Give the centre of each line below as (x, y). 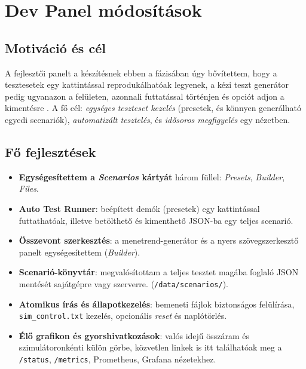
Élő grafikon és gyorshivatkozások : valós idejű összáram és (134, 335)
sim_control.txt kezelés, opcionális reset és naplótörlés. (123, 316)
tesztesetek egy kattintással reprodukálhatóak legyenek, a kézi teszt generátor (147, 84)
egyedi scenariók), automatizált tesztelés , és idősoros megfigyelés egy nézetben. (148, 119)
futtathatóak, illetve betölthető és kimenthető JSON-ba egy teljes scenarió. (156, 220)
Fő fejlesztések (51, 151)
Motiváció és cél (55, 47)
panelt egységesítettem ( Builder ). (79, 252)
